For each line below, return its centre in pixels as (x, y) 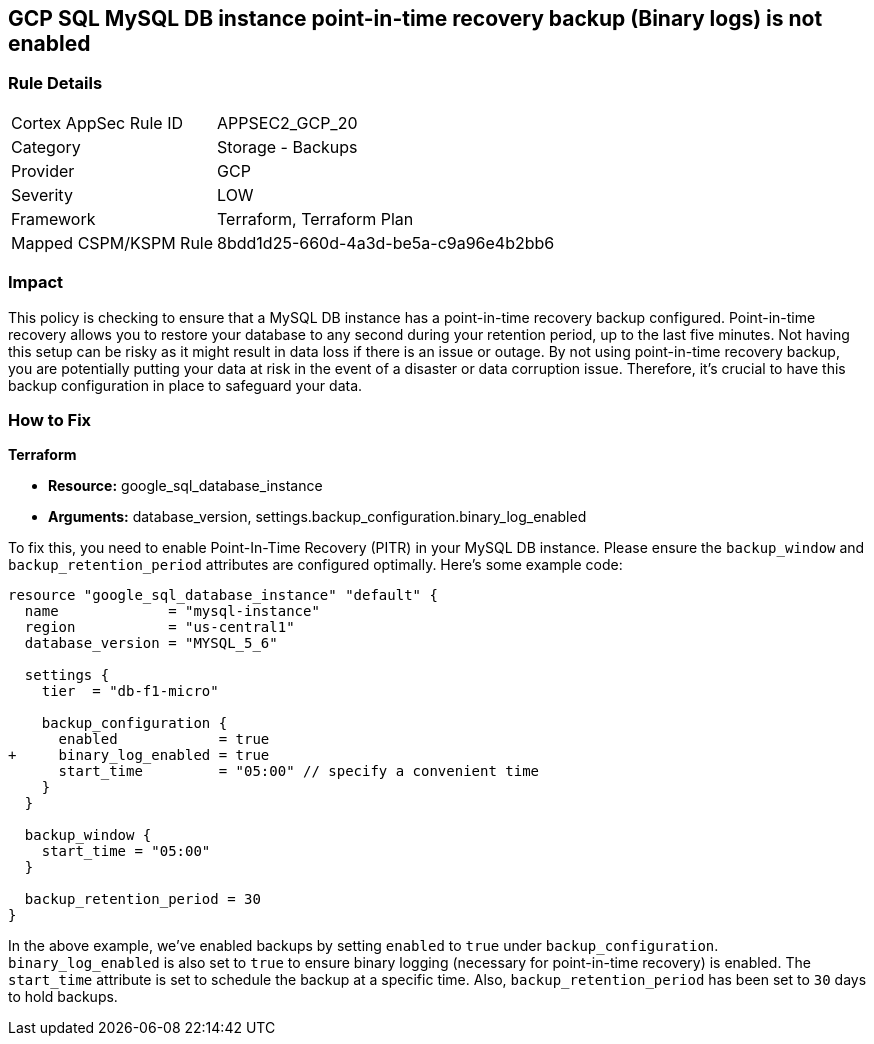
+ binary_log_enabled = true (139, 755)
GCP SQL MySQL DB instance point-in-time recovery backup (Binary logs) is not (415, 18)
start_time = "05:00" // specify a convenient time (299, 771)
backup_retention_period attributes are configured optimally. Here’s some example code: (315, 565)
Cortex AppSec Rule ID (97, 122)
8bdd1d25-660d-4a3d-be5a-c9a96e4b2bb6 (386, 242)
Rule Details (55, 83)
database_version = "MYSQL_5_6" (151, 643)
